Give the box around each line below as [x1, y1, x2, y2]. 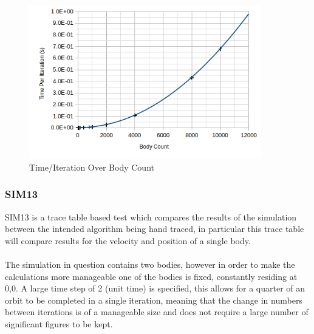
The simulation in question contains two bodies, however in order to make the [5, 257, 295, 270]
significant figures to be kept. [5, 317, 113, 330]
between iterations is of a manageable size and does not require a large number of [5, 305, 309, 318]
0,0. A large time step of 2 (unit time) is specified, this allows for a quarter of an [5, 282, 305, 295]
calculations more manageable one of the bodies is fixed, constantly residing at [5, 270, 298, 282]
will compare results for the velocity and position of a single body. [5, 234, 251, 247]
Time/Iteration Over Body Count [29, 160, 154, 173]
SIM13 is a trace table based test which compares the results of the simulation [5, 210, 297, 223]
